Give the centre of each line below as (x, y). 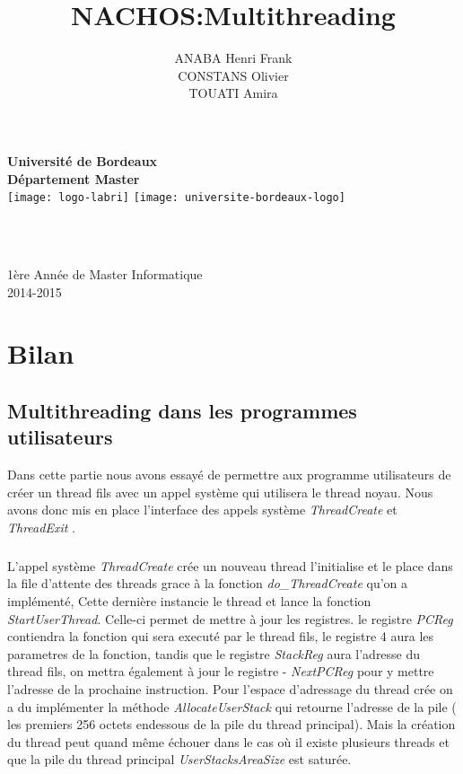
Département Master (74, 178)
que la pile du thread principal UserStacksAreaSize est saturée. (179, 759)
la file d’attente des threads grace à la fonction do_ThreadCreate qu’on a (208, 583)
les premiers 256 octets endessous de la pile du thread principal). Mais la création (231, 724)
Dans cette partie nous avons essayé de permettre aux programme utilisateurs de (229, 475)
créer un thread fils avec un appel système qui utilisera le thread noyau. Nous (220, 492)
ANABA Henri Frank (233, 58)
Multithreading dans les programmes (182, 410)
